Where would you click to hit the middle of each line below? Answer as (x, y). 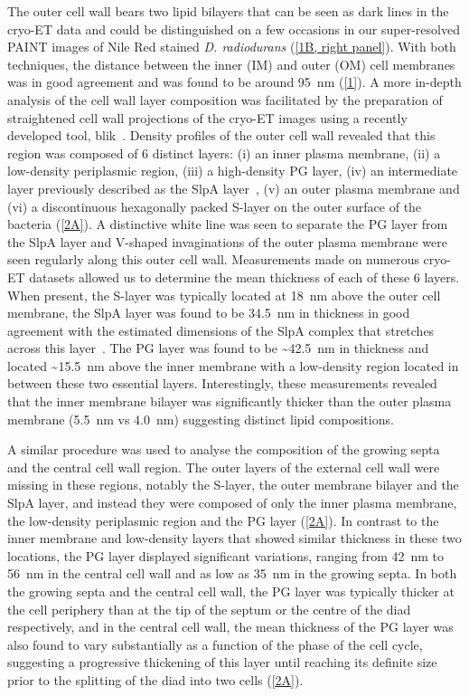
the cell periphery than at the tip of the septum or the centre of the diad (209, 609)
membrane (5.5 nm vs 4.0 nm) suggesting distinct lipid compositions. (201, 419)
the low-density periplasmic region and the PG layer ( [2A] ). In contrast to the (223, 520)
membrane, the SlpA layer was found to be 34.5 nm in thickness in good (209, 313)
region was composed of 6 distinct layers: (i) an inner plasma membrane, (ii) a (224, 153)
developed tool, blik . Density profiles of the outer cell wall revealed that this (221, 135)
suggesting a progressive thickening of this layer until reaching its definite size (222, 662)
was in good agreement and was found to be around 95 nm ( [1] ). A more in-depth (234, 82)
